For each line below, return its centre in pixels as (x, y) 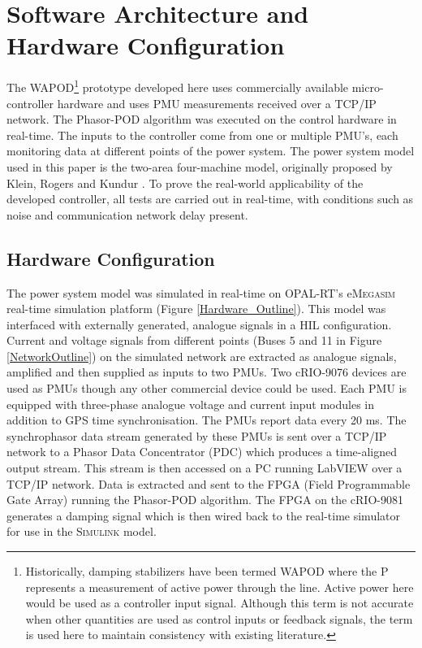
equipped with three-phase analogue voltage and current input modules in (190, 404)
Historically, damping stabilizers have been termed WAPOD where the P (207, 571)
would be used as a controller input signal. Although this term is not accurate (220, 603)
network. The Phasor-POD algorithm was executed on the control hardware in (202, 119)
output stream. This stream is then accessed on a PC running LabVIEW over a (205, 468)
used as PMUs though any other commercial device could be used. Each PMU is (207, 388)
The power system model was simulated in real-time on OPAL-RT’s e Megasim (201, 292)
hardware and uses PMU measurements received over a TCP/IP (217, 103)
